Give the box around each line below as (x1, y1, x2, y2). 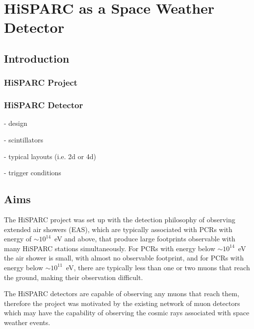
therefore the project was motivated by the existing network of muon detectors (4, 298, 240, 308)
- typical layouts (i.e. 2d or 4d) (4, 151, 96, 161)
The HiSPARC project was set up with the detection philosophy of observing (4, 214, 235, 224)
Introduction (4, 50, 70, 66)
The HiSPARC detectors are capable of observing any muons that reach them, (4, 288, 239, 299)
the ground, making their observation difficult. (4, 272, 143, 282)
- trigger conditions (4, 167, 61, 178)
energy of (4, 234, 32, 244)
